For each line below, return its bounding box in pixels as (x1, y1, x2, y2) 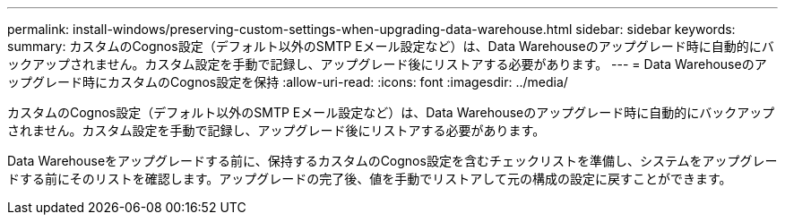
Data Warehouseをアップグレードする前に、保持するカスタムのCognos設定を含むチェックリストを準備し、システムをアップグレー (7, 153, 778, 168)
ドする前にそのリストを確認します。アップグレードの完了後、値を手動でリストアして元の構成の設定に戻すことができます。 (7, 171, 732, 186)
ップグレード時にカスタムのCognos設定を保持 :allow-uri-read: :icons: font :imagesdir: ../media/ (7, 74, 568, 90)
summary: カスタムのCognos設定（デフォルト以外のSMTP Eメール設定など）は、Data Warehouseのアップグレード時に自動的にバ (7, 38, 774, 54)
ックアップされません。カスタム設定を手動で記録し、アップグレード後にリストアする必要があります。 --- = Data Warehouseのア (7, 56, 767, 72)
